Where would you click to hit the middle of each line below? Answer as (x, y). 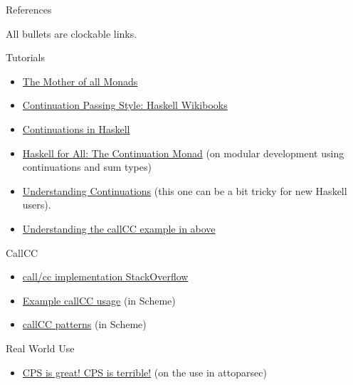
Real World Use (40, 348)
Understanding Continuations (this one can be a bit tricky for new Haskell (185, 190)
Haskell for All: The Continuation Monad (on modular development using (183, 153)
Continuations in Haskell (76, 128)
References (29, 9)
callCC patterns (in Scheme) (84, 324)
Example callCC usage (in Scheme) (99, 300)
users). (37, 205)
